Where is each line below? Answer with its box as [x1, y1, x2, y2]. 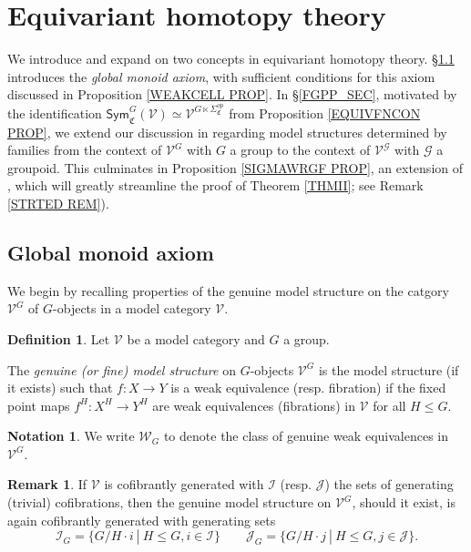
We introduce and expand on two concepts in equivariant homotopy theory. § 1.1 [7, 49, 455, 68]
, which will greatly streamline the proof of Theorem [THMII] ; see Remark [7, 176, 424, 195]
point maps [7, 395, 70, 414]
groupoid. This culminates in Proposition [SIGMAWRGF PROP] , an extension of [7, 158, 464, 177]
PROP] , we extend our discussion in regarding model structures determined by [7, 122, 447, 141]
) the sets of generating [324, 475, 454, 494]
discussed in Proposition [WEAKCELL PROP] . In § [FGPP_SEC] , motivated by [7, 85, 457, 104]
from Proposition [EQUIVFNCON [229, 103, 421, 122]
